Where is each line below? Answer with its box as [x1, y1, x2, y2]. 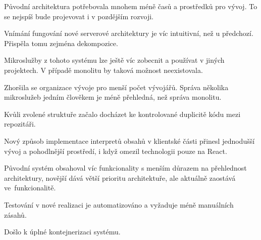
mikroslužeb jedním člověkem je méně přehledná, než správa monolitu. [4, 92, 222, 102]
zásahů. [4, 209, 27, 220]
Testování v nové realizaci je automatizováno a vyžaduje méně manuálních [4, 199, 234, 210]
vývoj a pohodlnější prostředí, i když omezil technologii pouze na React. [4, 145, 227, 156]
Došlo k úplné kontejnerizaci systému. [4, 226, 121, 237]
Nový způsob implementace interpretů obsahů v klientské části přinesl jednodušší [4, 135, 255, 146]
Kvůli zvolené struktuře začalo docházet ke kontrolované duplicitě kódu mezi [4, 108, 241, 119]
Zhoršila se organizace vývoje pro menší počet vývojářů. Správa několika [4, 82, 229, 92]
